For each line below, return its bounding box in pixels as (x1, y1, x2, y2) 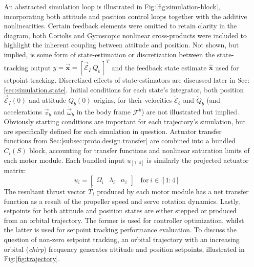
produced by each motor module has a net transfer (97, 186, 249, 196)
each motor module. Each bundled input (4, 155, 125, 165)
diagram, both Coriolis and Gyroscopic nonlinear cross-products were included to (4, 30, 247, 40)
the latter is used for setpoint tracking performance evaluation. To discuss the (4, 224, 237, 235)
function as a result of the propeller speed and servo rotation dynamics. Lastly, (4, 196, 240, 206)
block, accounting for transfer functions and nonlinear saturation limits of (29, 145, 250, 156)
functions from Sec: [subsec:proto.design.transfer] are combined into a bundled (4, 135, 235, 146)
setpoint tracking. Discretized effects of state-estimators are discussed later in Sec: (4, 75, 250, 85)
